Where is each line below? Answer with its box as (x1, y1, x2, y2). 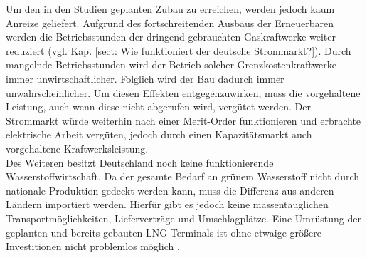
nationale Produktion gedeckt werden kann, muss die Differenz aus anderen (6, 182, 334, 197)
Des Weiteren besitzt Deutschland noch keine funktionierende (6, 155, 274, 170)
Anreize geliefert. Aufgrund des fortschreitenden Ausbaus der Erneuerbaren (6, 15, 334, 30)
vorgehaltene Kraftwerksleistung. (6, 140, 149, 155)
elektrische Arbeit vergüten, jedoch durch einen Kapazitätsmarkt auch (6, 127, 312, 142)
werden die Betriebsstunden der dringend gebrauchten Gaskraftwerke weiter (6, 29, 336, 44)
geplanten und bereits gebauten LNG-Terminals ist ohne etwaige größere (6, 225, 321, 239)
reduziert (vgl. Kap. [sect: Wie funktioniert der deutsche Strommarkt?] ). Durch (6, 43, 351, 58)
